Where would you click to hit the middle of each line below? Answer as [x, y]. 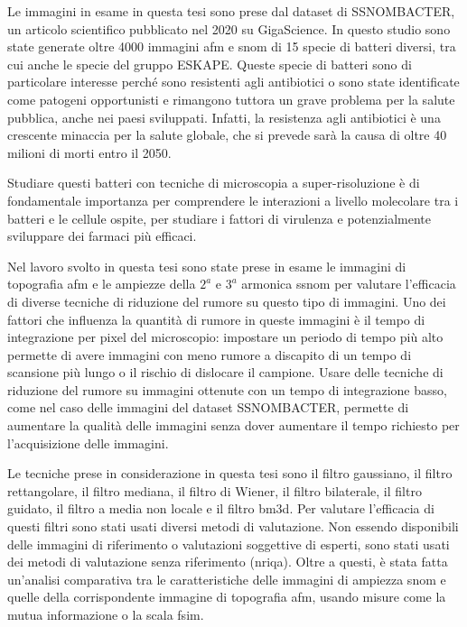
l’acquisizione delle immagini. [88, 443]
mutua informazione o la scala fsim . [106, 614]
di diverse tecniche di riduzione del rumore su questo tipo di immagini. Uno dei [227, 301]
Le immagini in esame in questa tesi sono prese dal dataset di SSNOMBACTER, [231, 11]
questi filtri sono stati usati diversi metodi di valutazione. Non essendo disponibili [233, 526]
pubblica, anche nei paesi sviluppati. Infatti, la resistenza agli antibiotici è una [224, 117]
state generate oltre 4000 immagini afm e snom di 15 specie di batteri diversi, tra [232, 46]
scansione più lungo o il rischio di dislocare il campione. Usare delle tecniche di [225, 372]
